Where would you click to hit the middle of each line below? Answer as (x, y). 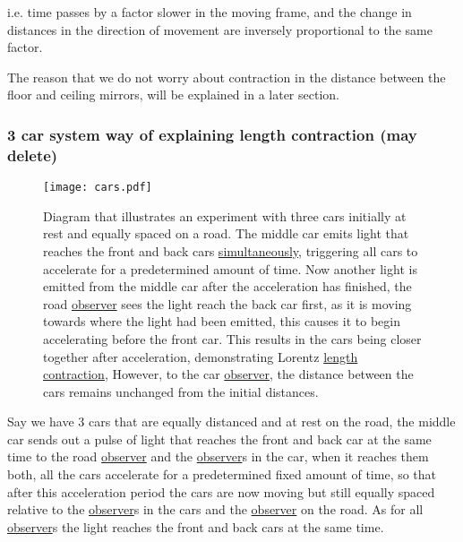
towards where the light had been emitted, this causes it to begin (222, 321)
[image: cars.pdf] (98, 188)
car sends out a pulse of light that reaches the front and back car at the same (219, 439)
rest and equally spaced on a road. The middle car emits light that (226, 233)
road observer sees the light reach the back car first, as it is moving (227, 303)
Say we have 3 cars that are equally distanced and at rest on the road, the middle (231, 422)
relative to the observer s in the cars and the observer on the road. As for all (215, 509)
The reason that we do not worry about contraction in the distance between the (227, 77)
